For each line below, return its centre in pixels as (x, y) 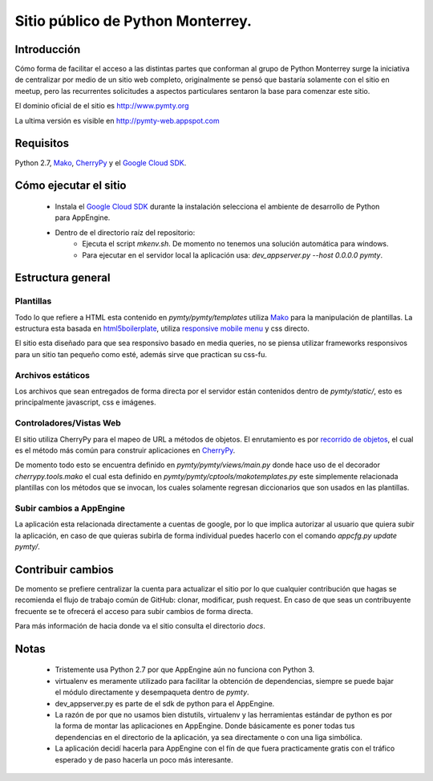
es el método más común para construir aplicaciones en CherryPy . (125, 450)
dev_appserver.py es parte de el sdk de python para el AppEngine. (165, 703)
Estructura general (63, 278)
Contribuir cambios (64, 569)
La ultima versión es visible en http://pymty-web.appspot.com (117, 120)
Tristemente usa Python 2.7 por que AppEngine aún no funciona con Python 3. (185, 669)
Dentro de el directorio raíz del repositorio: (125, 232)
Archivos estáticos (53, 375)
